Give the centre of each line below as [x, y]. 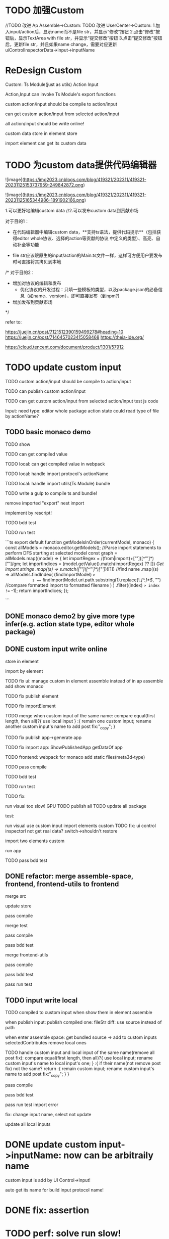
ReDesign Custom [44, 71]
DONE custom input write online [56, 649]
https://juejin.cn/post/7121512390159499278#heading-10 [64, 332]
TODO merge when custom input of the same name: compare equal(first [80, 715]
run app [13, 850]
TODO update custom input [63, 368]
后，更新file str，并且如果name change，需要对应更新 [61, 44]
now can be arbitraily [109, 1155]
